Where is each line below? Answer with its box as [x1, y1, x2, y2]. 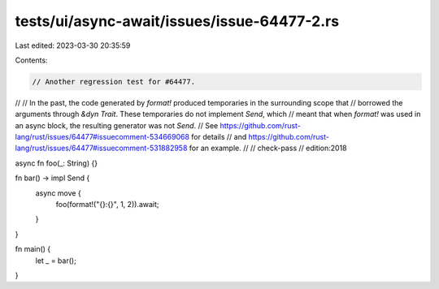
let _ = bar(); [35, 256, 76, 265]
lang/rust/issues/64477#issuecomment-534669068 [15, 132, 190, 142]
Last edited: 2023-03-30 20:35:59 [15, 41, 131, 50]
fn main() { [15, 244, 51, 254]
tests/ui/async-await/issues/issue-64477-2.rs [15, 12, 340, 30]
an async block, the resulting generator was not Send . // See [15, 120, 219, 130]
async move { [35, 188, 81, 198]
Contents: [15, 55, 48, 65]
